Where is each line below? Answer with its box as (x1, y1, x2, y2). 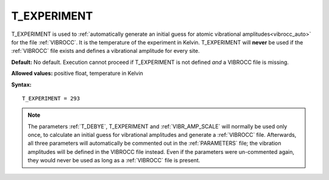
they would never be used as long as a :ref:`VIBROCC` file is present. (27, 157, 200, 164)
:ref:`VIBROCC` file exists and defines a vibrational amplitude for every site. (11, 47, 200, 55)
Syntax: (11, 81, 32, 88)
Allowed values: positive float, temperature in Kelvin (11, 70, 143, 77)
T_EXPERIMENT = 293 (22, 95, 80, 102)
